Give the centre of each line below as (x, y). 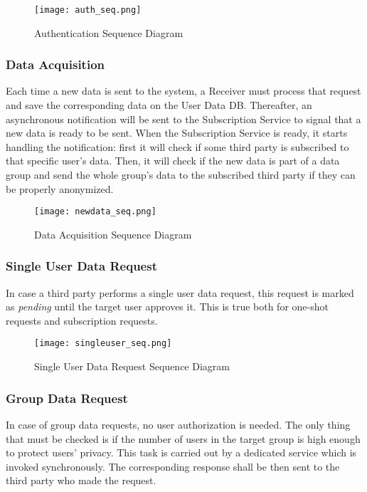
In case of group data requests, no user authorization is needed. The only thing (178, 424)
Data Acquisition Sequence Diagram (113, 234)
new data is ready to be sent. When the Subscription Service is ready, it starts (177, 133)
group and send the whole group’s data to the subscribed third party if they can (181, 175)
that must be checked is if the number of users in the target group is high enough (183, 438)
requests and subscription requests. (82, 320)
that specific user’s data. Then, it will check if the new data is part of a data (173, 161)
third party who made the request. (81, 480)
